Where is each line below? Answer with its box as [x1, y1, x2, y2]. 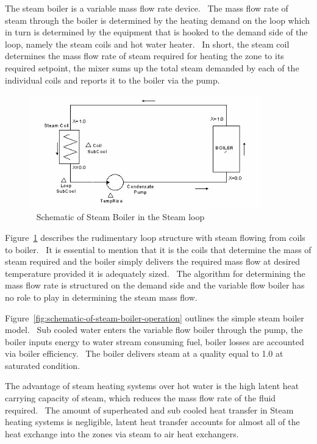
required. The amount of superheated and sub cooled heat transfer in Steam [5, 403, 294, 416]
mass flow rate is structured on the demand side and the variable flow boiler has [5, 279, 305, 292]
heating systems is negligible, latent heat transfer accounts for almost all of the [5, 415, 300, 428]
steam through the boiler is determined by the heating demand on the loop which [5, 13, 310, 26]
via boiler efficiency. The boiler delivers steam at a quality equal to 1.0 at [5, 347, 283, 360]
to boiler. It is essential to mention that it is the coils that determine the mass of [5, 243, 312, 256]
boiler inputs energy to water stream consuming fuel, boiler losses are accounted [5, 335, 304, 348]
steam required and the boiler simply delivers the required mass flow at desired [5, 255, 301, 268]
